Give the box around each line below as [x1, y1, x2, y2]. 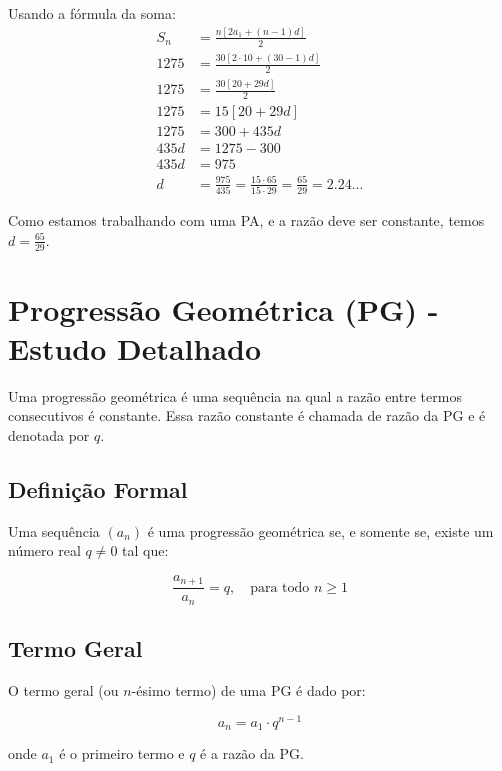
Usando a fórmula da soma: [8, 3, 176, 23]
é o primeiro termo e [59, 743, 185, 764]
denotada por [8, 425, 90, 446]
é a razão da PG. [200, 743, 304, 764]
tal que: [122, 540, 169, 561]
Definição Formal [8, 474, 188, 504]
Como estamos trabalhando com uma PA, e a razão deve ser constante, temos [8, 210, 485, 231]
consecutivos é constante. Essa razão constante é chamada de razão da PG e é [8, 405, 486, 426]
